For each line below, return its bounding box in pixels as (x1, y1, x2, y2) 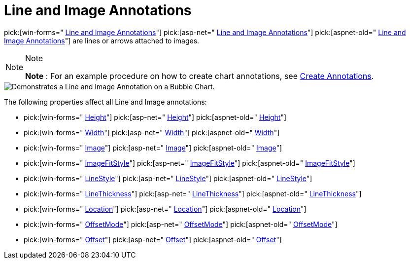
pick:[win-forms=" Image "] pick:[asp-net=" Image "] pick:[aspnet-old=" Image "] (24, 143, 282, 152)
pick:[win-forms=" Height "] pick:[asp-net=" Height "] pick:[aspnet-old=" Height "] (24, 113, 287, 121)
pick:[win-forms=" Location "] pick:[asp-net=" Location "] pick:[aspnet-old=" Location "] (24, 204, 307, 213)
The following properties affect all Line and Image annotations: (4, 97, 207, 106)
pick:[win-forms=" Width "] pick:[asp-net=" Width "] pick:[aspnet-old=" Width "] (24, 128, 280, 137)
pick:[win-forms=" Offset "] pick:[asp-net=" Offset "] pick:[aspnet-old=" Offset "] (24, 235, 282, 244)
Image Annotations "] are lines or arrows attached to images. (4, 36, 200, 45)
